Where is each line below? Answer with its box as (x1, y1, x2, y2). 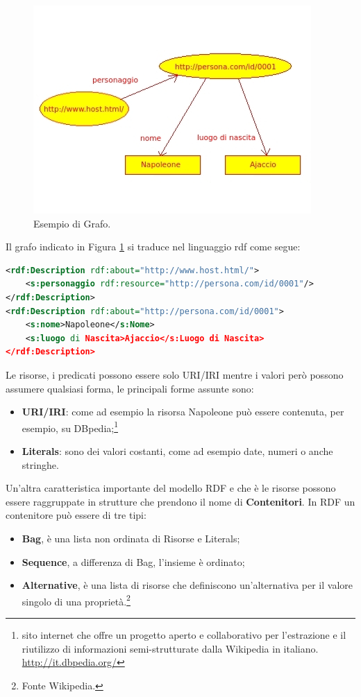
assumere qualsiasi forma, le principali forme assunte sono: (6, 381, 254, 395)
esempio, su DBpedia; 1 (22, 418, 119, 435)
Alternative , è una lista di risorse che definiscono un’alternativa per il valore (22, 578, 353, 592)
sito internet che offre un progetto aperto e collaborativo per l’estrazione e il (22, 627, 346, 642)
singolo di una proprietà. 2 (22, 592, 131, 608)
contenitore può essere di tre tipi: (6, 508, 146, 522)
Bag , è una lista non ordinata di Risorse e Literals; (22, 531, 240, 545)
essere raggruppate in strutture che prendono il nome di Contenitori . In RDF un (6, 494, 355, 508)
